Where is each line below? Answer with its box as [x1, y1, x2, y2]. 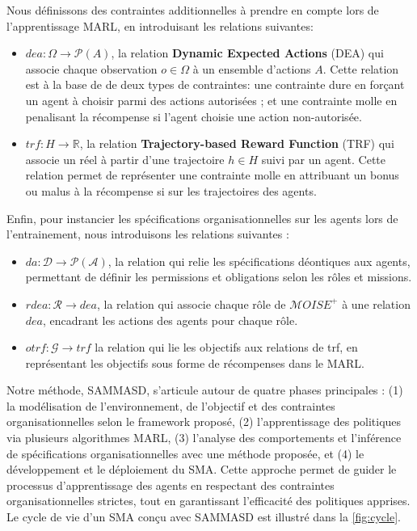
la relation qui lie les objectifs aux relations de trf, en [95, 339, 358, 356]
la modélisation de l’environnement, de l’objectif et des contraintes [6, 397, 335, 414]
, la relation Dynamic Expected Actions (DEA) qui [111, 44, 384, 61]
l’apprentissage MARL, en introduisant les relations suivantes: [6, 17, 314, 34]
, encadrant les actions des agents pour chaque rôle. [43, 311, 298, 328]
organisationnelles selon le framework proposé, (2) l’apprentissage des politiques [6, 413, 402, 430]
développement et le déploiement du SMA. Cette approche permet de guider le [6, 461, 397, 478]
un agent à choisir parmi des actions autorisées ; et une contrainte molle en [25, 91, 398, 108]
